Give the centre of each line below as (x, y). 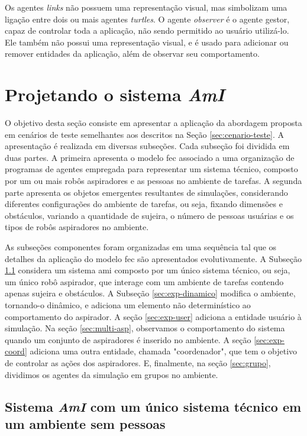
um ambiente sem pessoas (85, 423)
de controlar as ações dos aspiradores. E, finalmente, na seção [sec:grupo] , (138, 362)
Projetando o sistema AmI (115, 95)
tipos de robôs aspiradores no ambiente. (77, 227)
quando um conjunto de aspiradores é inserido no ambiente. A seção (128, 339)
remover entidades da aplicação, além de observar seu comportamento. (132, 54)
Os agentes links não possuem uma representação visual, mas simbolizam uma (146, 7)
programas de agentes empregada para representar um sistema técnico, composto (151, 169)
